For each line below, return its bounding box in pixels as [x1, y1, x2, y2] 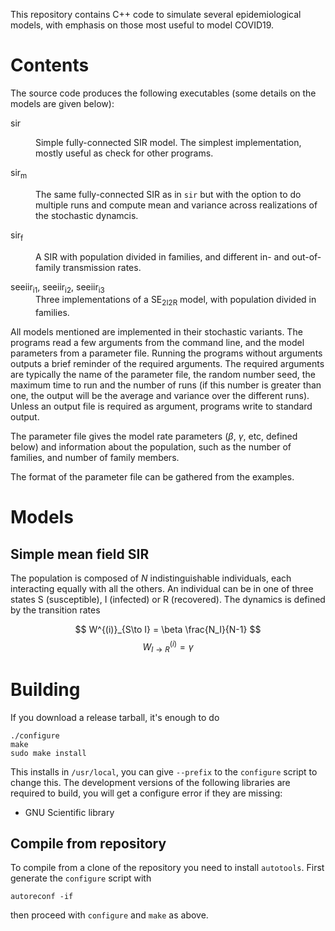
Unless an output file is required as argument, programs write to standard [10, 400, 313, 413]
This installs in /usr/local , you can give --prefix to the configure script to [10, 765, 318, 778]
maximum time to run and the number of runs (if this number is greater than [10, 379, 322, 391]
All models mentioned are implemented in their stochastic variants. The [10, 326, 303, 338]
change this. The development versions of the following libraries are [10, 776, 291, 788]
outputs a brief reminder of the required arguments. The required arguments [10, 358, 325, 370]
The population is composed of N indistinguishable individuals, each [10, 572, 292, 584]
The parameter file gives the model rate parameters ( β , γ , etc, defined [10, 430, 298, 443]
